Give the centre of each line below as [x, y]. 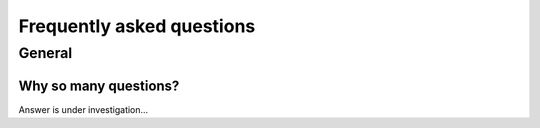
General [45, 53]
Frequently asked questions [137, 26]
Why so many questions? [99, 85]
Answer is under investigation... [83, 109]
